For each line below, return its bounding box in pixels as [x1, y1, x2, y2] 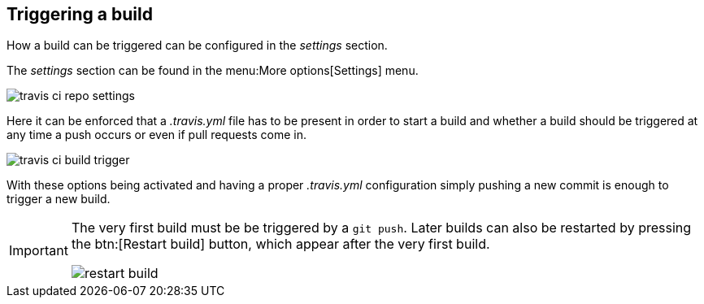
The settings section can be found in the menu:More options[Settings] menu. [7, 63, 419, 78]
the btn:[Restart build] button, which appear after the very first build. [71, 236, 490, 253]
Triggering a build [7, 4, 153, 24]
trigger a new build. [7, 192, 111, 206]
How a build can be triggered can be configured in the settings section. [7, 38, 388, 53]
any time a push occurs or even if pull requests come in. [7, 128, 306, 142]
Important [9, 242, 68, 259]
